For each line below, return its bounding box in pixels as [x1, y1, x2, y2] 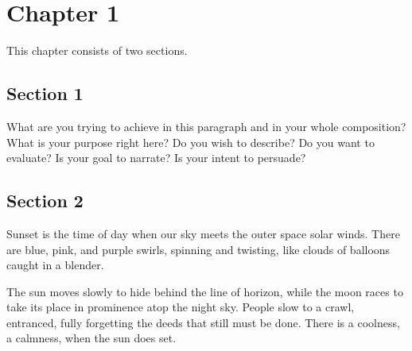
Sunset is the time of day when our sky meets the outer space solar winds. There [6, 225, 400, 241]
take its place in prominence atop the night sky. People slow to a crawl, [6, 299, 355, 315]
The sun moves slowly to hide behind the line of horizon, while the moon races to [6, 283, 403, 299]
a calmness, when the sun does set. [6, 330, 177, 346]
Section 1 [6, 81, 84, 106]
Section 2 [6, 188, 84, 213]
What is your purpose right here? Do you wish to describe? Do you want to [6, 133, 375, 150]
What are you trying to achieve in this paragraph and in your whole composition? [6, 118, 406, 134]
